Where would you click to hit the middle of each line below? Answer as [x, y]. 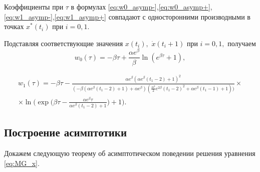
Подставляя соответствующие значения [64, 43]
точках [14, 26]
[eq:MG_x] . [22, 163]
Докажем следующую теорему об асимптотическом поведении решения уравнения [130, 153]
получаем [242, 43]
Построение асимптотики [65, 132]
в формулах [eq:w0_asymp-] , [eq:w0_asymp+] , [142, 7]
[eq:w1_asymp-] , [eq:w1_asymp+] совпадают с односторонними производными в [127, 16]
